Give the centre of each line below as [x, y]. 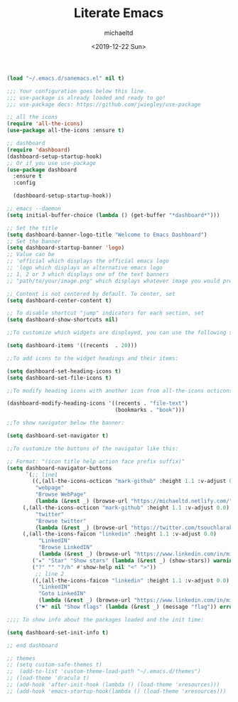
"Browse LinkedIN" [65, 548]
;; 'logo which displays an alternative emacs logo [85, 268]
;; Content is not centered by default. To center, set [91, 294]
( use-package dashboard [42, 170]
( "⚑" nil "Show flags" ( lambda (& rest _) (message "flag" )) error [135, 607]
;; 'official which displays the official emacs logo [88, 261]
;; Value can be [31, 255]
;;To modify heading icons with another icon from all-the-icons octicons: [121, 390]
